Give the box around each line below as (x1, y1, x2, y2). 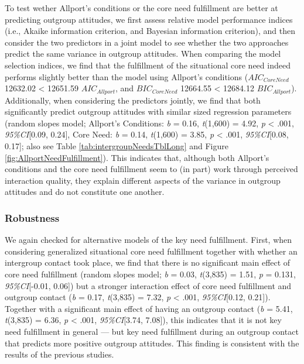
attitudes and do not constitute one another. (5, 186, 165, 198)
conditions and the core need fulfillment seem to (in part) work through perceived (5, 163, 298, 175)
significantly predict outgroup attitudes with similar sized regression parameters (5, 105, 292, 118)
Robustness (5, 210, 60, 225)
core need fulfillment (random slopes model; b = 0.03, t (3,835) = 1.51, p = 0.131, (5, 267, 296, 280)
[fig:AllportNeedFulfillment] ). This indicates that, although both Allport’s (5, 151, 269, 163)
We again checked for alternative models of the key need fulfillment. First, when (5, 233, 292, 246)
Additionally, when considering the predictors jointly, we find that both (5, 94, 261, 106)
